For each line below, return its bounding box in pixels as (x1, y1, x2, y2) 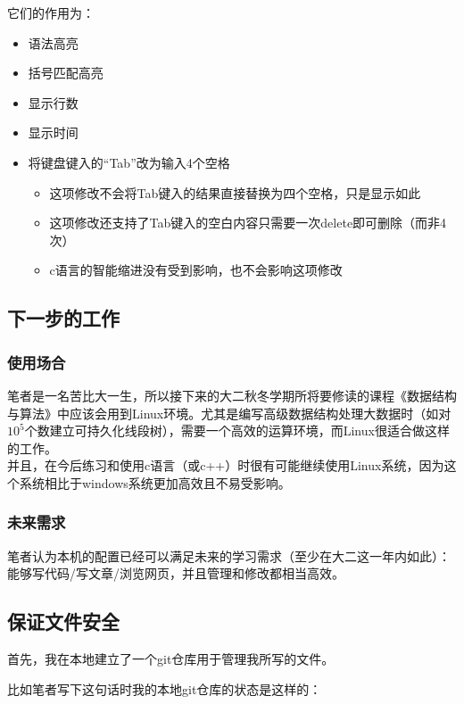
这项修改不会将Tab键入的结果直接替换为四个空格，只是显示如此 (49, 183, 421, 202)
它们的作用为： (7, 4, 95, 21)
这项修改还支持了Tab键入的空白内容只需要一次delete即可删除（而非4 (49, 213, 447, 232)
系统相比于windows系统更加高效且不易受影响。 (19, 473, 291, 492)
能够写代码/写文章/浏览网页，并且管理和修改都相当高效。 (7, 564, 344, 583)
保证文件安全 (7, 608, 120, 635)
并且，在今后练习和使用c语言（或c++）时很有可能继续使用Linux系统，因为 (7, 456, 444, 475)
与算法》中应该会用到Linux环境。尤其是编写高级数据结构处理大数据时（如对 (7, 403, 452, 422)
